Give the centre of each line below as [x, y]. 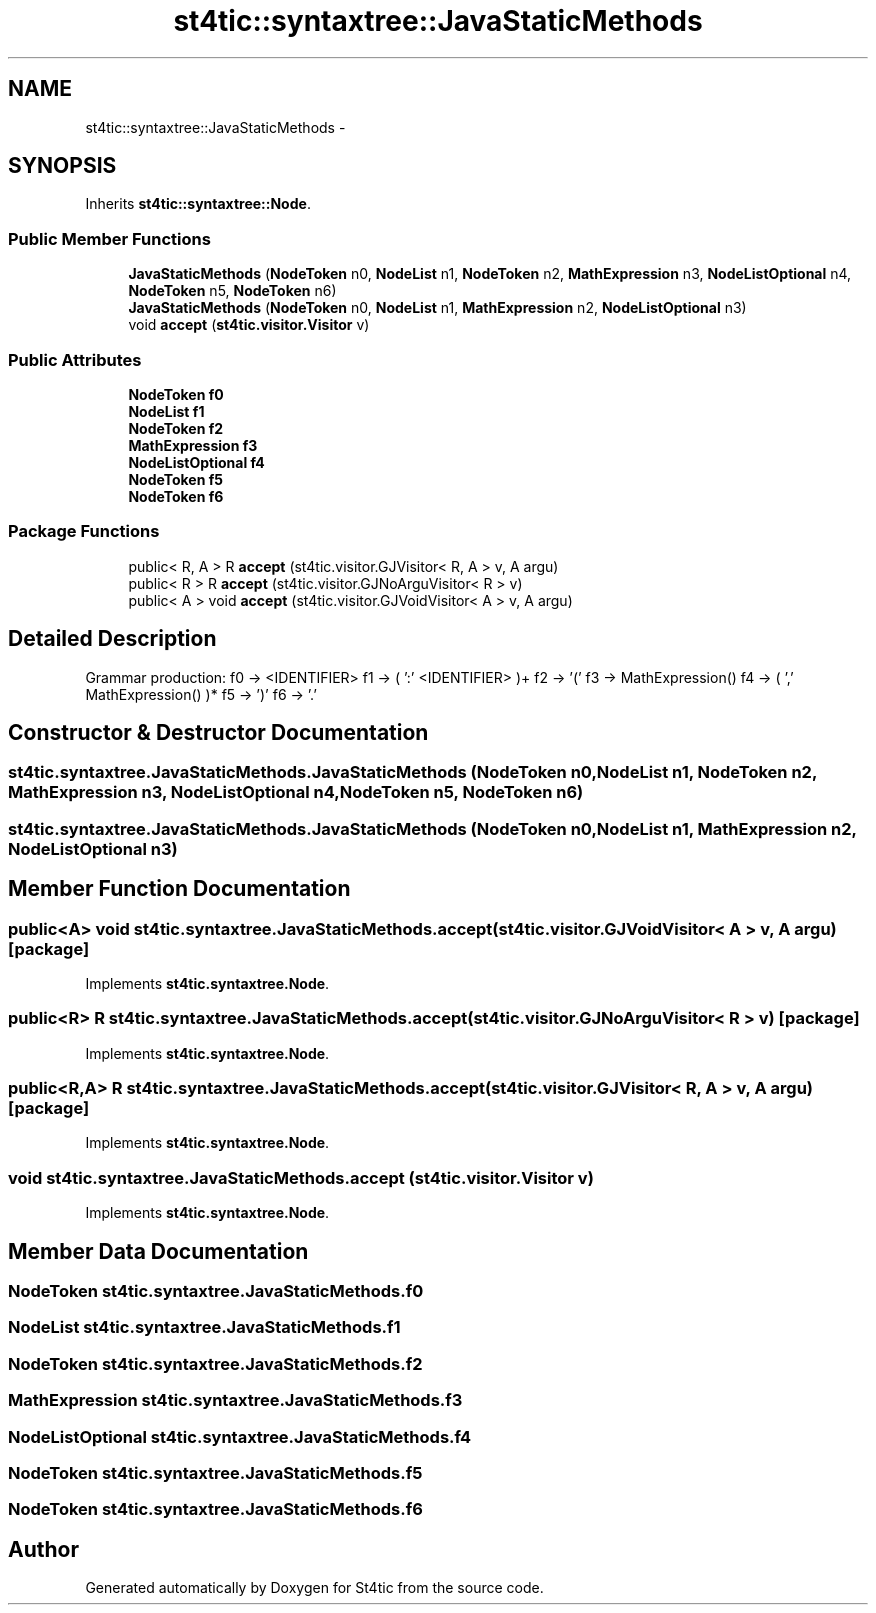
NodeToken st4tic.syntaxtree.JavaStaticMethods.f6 [215, 1509]
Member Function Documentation [179, 889]
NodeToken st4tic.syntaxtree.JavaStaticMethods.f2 [215, 1363]
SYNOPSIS [62, 166]
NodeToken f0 [176, 394]
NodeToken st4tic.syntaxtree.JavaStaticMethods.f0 [216, 1291]
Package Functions [84, 531]
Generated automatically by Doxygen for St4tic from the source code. [314, 1588]
